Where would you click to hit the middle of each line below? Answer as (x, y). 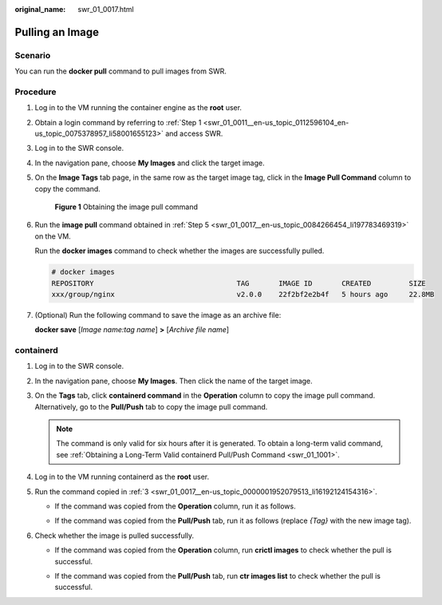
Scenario (33, 55)
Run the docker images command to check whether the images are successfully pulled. (180, 251)
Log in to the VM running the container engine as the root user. (138, 108)
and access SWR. (194, 134)
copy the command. (68, 188)
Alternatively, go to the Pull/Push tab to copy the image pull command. (151, 406)
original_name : (40, 9)
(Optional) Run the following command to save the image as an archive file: (158, 314)
